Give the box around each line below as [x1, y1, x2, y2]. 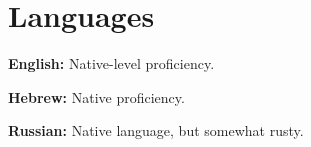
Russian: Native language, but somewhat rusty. [8, 120, 304, 141]
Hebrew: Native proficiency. [8, 86, 185, 107]
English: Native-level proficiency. [8, 53, 215, 74]
